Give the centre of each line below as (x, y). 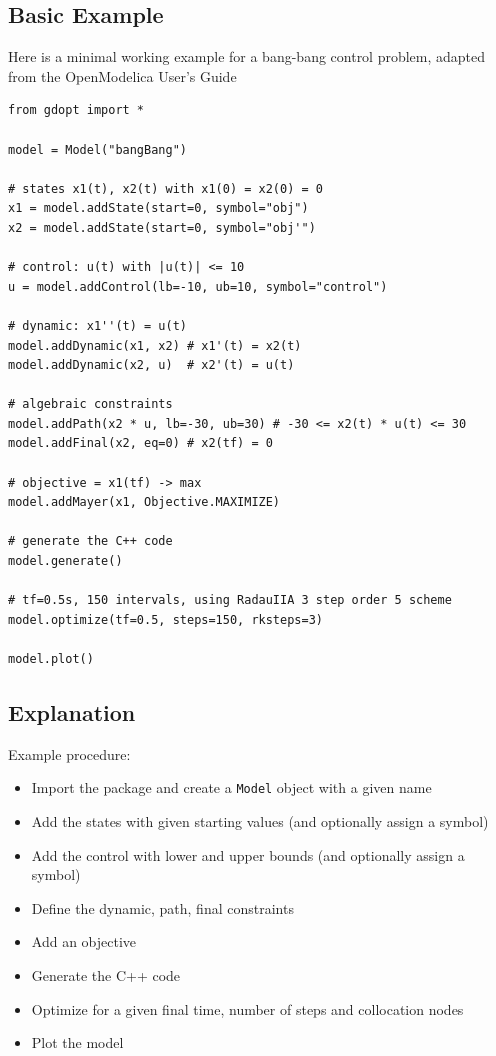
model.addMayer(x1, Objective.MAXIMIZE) (144, 502)
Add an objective (84, 941)
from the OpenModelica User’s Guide (122, 75)
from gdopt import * (76, 110)
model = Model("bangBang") (97, 149)
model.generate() (65, 561)
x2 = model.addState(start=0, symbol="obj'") (162, 227)
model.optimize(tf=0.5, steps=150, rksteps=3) (165, 619)
